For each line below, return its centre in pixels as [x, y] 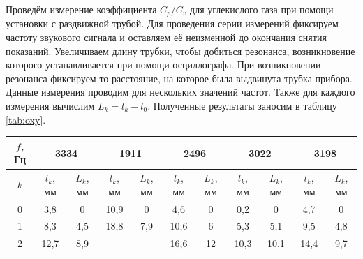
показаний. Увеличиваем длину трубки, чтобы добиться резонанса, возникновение [180, 51]
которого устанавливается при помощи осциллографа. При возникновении [163, 65]
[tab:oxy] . [26, 119]
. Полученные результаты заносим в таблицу [242, 106]
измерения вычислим [50, 106]
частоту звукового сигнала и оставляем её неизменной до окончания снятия [166, 37]
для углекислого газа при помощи [262, 9]
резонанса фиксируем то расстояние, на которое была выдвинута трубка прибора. [179, 78]
